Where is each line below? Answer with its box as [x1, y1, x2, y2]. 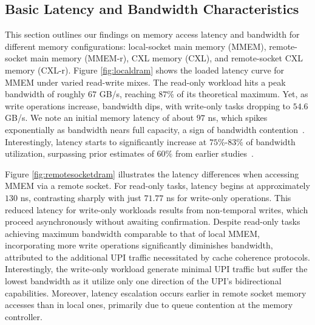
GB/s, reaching [99, 87, 156, 100]
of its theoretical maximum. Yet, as [177, 87, 308, 100]
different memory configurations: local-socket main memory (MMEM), [5, 39, 266, 52]
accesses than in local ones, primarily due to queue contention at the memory [5, 298, 293, 311]
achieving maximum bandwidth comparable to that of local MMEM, [5, 227, 260, 239]
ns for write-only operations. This [166, 191, 291, 204]
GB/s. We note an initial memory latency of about [5, 111, 194, 124]
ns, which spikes [208, 111, 268, 124]
